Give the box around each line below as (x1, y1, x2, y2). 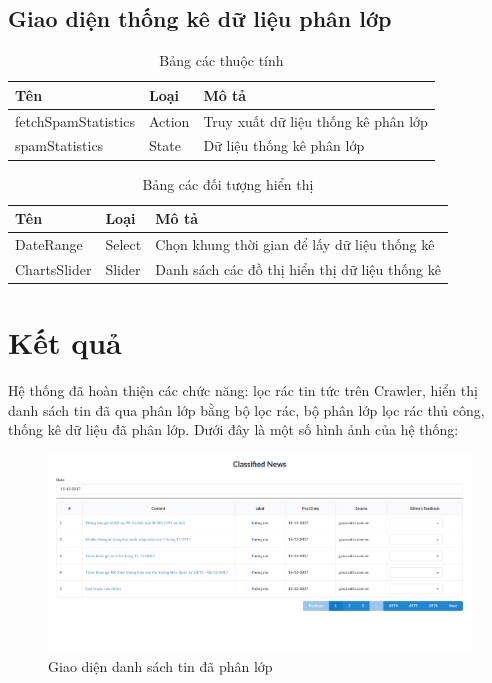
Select (105, 234, 142, 255)
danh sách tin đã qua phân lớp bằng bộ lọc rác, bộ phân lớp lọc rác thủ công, (8, 399, 485, 420)
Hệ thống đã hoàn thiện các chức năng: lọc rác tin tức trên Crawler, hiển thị (8, 380, 478, 401)
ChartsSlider (15, 258, 92, 279)
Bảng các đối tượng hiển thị (142, 173, 314, 194)
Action (148, 110, 190, 131)
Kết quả (8, 322, 122, 363)
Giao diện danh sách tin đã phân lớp (48, 655, 273, 676)
